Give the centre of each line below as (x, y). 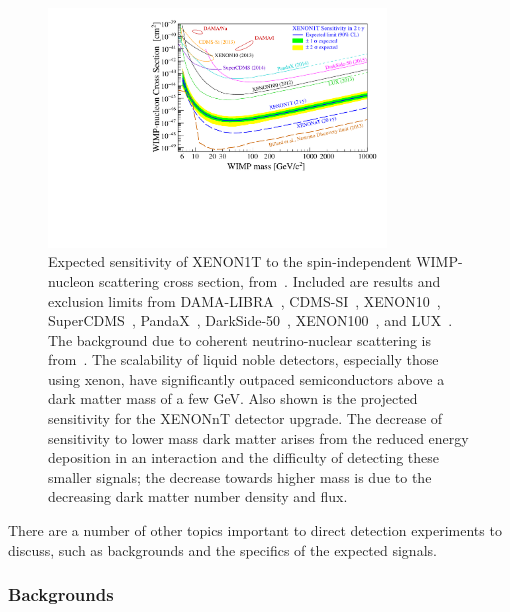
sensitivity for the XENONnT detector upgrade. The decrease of (245, 418)
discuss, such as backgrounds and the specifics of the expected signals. (222, 549)
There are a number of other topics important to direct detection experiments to (255, 530)
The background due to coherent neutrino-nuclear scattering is (240, 339)
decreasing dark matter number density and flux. (198, 496)
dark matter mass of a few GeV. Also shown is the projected (233, 398)
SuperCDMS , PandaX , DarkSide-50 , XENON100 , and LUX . (250, 320)
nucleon (71, 280)
